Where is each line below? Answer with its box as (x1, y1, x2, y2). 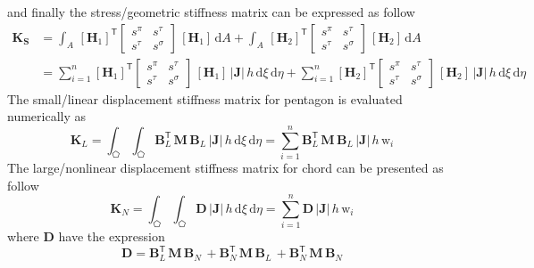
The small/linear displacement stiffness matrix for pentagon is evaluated (7, 89, 403, 108)
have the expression (58, 227, 165, 246)
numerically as (7, 107, 87, 126)
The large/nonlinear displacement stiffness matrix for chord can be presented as (7, 158, 444, 176)
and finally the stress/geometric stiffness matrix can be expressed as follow (7, 3, 415, 20)
